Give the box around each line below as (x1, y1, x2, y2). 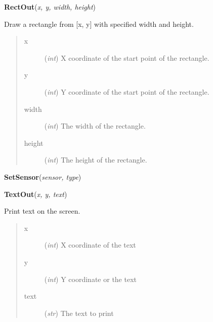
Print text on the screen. (4, 206, 80, 216)
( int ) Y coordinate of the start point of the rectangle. (44, 86, 209, 97)
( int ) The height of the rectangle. (44, 154, 147, 165)
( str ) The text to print (44, 307, 114, 318)
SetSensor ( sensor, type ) (4, 171, 81, 182)
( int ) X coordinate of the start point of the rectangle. (44, 52, 209, 63)
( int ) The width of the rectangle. (44, 120, 146, 131)
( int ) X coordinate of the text (44, 239, 136, 250)
